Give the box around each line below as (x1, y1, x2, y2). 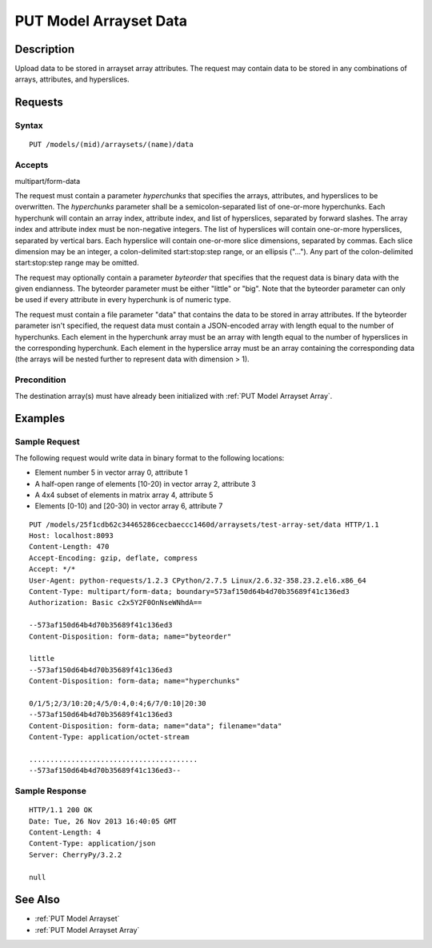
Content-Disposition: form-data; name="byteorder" (29, 631, 232, 641)
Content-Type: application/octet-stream (29, 732, 190, 742)
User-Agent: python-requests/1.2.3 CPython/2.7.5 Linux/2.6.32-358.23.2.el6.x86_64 (29, 576, 367, 585)
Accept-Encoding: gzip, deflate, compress (29, 553, 198, 563)
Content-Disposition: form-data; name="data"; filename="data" (29, 721, 282, 731)
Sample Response (14, 786, 87, 797)
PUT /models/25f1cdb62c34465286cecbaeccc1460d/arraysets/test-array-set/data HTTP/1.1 (29, 520, 379, 529)
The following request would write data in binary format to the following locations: (14, 452, 285, 463)
